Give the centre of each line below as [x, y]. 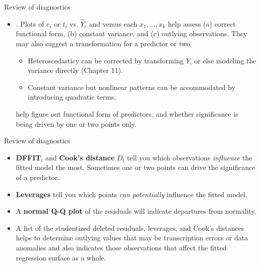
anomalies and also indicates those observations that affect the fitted [121, 247]
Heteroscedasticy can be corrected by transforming [106, 60]
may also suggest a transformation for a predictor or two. [104, 43]
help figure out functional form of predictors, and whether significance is [127, 113]
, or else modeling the [223, 60]
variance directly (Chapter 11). [75, 70]
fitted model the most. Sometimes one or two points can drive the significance [136, 167]
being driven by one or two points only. [76, 123]
